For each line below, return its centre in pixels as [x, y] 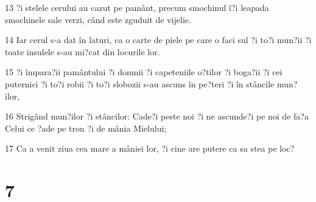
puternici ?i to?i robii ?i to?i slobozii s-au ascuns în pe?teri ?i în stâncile [140, 83]
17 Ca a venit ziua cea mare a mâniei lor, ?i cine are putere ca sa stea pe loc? [150, 148]
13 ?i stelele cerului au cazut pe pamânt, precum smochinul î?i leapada [137, 7]
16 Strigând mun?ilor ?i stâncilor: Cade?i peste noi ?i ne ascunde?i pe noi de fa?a [157, 116]
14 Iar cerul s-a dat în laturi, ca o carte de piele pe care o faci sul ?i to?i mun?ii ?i [158, 40]
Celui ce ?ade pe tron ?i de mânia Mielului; [86, 128]
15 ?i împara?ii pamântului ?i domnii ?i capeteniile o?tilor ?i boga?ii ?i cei [144, 72]
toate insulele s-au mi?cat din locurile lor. [83, 51]
